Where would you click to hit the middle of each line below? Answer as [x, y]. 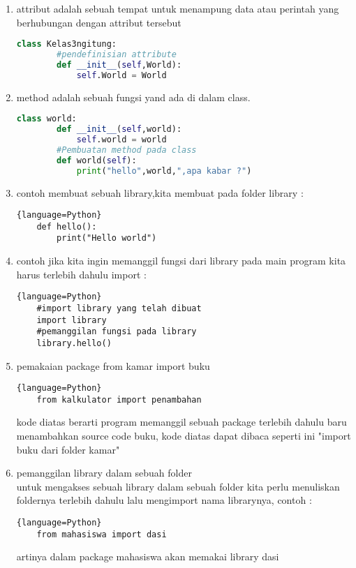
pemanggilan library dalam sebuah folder [104, 473]
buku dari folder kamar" [68, 449]
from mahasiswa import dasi [102, 534]
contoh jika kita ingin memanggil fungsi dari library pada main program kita [181, 261]
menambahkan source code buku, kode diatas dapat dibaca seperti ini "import [184, 436]
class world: [46, 119]
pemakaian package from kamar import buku [113, 365]
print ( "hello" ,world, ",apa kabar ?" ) [164, 171]
